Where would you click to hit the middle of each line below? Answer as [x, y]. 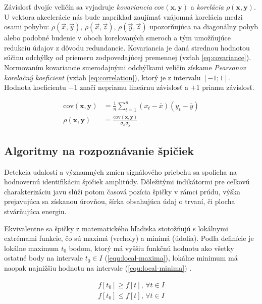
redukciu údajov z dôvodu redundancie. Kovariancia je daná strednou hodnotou [127, 47]
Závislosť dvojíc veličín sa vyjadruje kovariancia [78, 7]
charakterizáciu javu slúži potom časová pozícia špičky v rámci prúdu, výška [122, 191]
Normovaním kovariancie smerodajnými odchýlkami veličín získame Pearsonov [125, 67]
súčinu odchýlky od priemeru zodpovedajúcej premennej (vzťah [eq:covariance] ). [128, 57]
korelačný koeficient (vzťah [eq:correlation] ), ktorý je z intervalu [102, 77]
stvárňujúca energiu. [35, 211]
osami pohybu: [27, 27]
